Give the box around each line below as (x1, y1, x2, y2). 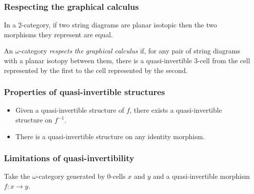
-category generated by (36, 171, 105, 181)
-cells (111, 171, 126, 181)
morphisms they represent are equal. (4, 29, 113, 39)
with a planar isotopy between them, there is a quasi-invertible (4, 55, 192, 65)
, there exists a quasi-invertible (130, 105, 222, 115)
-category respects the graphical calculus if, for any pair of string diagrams (19, 46, 240, 56)
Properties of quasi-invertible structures (4, 86, 165, 98)
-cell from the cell (197, 55, 250, 65)
